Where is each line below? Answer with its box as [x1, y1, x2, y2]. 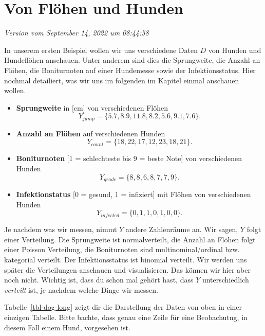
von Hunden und [208, 44, 261, 55]
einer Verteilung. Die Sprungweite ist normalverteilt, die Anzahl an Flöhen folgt [4, 234, 256, 244]
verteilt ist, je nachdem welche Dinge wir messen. [4, 284, 158, 295]
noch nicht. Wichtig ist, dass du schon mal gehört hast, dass [4, 274, 194, 285]
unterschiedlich [202, 274, 249, 285]
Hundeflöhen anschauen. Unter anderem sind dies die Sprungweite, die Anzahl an [4, 55, 260, 65]
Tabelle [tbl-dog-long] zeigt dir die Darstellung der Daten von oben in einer [4, 302, 242, 312]
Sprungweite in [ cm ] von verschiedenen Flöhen [16, 102, 168, 113]
